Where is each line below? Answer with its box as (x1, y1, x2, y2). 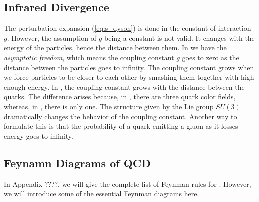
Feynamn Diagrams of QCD (4, 155, 151, 170)
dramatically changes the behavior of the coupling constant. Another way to (4, 111, 237, 121)
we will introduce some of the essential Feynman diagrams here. (4, 188, 199, 199)
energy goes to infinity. (4, 130, 73, 141)
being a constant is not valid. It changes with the (104, 32, 255, 43)
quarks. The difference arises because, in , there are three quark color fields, (4, 91, 236, 102)
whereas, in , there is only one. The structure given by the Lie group (4, 101, 214, 111)
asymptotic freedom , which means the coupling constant (4, 52, 174, 62)
